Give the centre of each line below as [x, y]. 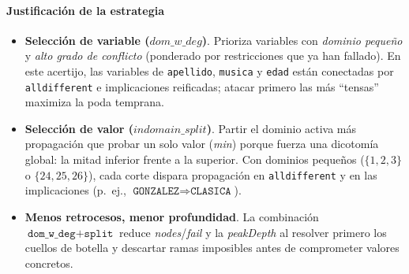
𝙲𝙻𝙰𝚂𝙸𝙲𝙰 [211, 192]
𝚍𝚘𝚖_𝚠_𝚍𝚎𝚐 [51, 233]
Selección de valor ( [79, 128]
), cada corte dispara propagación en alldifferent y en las [233, 174]
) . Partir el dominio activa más [281, 128]
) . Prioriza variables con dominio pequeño [302, 40]
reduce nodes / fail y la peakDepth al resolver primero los [253, 232]
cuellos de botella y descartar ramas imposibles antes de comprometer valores [212, 248]
